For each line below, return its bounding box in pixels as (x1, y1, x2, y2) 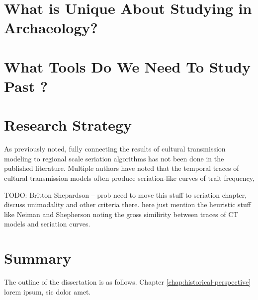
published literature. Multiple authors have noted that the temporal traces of (4, 163, 239, 173)
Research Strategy (4, 115, 132, 135)
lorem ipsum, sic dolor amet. (4, 286, 91, 297)
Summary (4, 248, 72, 268)
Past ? (4, 75, 48, 96)
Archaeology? (4, 17, 98, 38)
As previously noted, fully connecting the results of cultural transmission (4, 144, 226, 154)
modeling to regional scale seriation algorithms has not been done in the (4, 153, 224, 163)
